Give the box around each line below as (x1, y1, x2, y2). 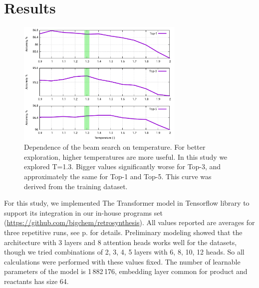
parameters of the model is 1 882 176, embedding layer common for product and (4, 266, 248, 277)
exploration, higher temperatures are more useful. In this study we (24, 151, 228, 162)
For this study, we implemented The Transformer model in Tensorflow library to (4, 198, 250, 208)
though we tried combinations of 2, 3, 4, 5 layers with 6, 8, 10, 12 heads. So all (4, 247, 245, 257)
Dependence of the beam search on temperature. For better (24, 142, 206, 152)
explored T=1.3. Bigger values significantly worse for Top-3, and (24, 161, 221, 172)
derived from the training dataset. (24, 181, 128, 191)
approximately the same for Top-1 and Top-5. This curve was (24, 171, 212, 181)
